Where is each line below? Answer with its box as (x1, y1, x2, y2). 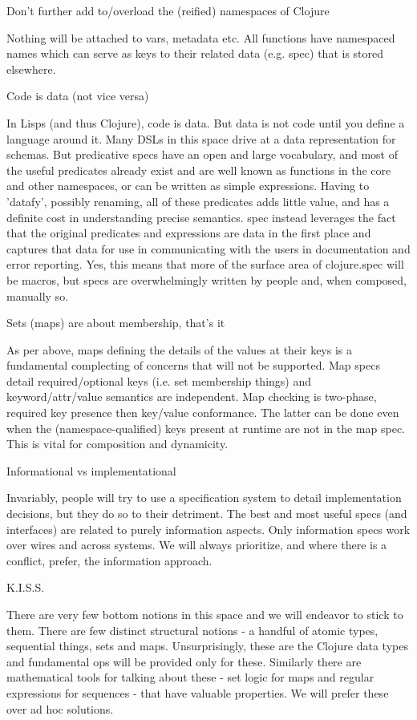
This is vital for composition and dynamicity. (6, 435, 229, 452)
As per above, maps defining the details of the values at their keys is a (6, 341, 353, 358)
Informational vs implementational (6, 462, 176, 479)
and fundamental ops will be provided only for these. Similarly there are (6, 653, 362, 669)
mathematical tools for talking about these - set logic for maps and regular (6, 669, 374, 686)
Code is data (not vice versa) (6, 87, 149, 104)
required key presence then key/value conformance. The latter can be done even (6, 404, 399, 421)
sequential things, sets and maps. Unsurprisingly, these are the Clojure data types (6, 637, 408, 654)
